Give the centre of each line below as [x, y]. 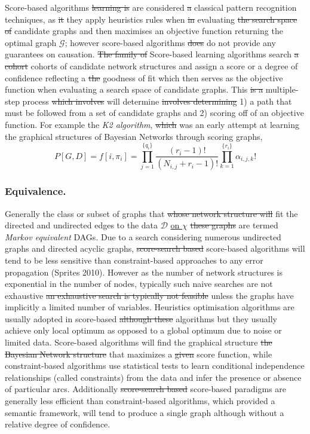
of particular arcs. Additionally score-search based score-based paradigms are [146, 389]
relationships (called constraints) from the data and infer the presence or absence [153, 377]
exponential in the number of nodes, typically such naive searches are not [139, 284]
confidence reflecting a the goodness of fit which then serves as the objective [144, 77]
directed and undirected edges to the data [82, 225]
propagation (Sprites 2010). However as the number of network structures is [144, 272]
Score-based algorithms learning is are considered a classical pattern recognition [151, 7]
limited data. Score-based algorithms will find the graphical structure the [139, 342]
